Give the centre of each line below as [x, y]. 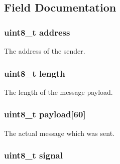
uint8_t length [35, 73]
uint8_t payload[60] [45, 114]
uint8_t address [37, 32]
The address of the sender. [45, 51]
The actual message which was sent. [59, 133]
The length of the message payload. [58, 92]
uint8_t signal [33, 155]
